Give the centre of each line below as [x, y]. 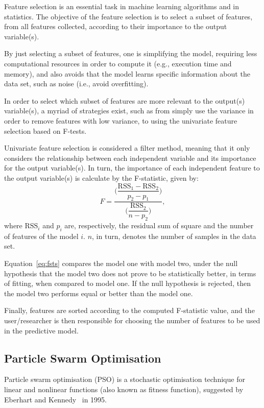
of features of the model [41, 236]
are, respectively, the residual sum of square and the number [159, 225]
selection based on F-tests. [45, 130]
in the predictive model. [41, 330]
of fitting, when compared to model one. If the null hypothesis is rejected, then [127, 283]
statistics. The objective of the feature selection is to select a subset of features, [128, 16]
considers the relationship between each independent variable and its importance [130, 158]
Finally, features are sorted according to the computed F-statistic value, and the [129, 310]
